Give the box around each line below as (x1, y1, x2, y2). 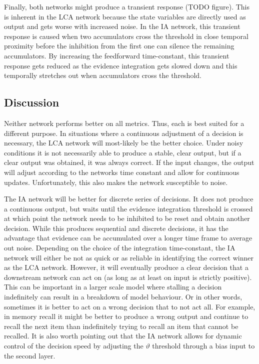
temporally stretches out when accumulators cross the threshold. (4, 70, 201, 80)
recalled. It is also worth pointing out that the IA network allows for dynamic (4, 330, 242, 341)
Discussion (4, 94, 59, 110)
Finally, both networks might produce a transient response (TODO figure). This (4, 1, 250, 11)
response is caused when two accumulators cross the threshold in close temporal (4, 30, 248, 41)
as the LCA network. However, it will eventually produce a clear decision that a (4, 262, 248, 272)
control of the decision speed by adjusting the (4, 340, 143, 351)
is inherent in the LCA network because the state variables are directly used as (4, 11, 246, 21)
